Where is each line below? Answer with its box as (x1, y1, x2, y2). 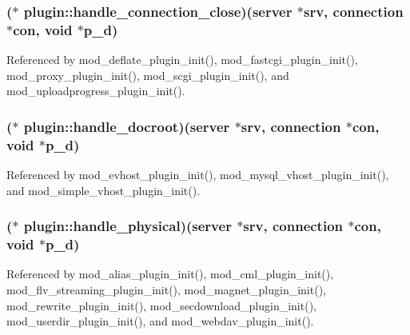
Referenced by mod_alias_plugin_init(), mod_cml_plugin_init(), (6, 265, 334, 282)
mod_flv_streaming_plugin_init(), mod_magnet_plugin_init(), (6, 281, 326, 297)
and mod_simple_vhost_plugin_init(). (6, 181, 201, 198)
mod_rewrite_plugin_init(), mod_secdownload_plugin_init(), (6, 297, 316, 313)
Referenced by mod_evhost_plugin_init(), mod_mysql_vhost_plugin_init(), (6, 166, 389, 183)
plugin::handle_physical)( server (23, 216, 232, 236)
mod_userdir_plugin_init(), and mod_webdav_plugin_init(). (6, 313, 314, 329)
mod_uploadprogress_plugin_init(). (6, 82, 185, 99)
